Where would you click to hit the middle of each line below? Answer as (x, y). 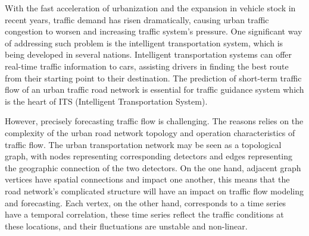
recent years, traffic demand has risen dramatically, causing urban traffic (137, 19)
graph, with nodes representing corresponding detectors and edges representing (149, 156)
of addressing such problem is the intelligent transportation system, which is (144, 43)
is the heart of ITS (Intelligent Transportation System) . (106, 101)
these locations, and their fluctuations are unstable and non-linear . (126, 226)
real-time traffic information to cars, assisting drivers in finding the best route (147, 66)
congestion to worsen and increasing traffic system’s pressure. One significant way (154, 31)
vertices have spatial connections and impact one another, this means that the (147, 179)
